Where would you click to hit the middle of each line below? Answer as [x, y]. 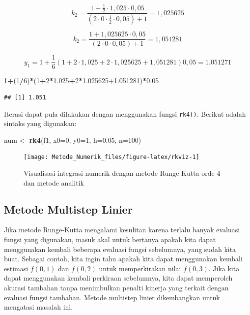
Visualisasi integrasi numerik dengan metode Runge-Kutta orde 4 [122, 173]
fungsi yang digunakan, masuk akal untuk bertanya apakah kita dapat [110, 239]
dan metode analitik [54, 182]
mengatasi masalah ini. [39, 307]
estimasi [16, 268]
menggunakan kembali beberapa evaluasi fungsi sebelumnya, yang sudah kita [120, 249]
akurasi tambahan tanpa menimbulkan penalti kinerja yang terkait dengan [116, 287]
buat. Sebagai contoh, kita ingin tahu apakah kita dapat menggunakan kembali [123, 259]
